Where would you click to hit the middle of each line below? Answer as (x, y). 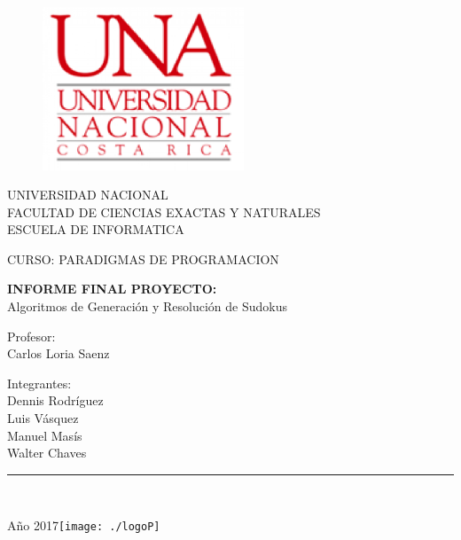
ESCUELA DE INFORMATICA (96, 229)
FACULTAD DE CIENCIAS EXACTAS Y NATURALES (164, 211)
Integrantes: (39, 383)
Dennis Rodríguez (55, 400)
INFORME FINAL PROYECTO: (112, 289)
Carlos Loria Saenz (59, 353)
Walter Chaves (47, 453)
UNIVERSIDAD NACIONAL (88, 195)
